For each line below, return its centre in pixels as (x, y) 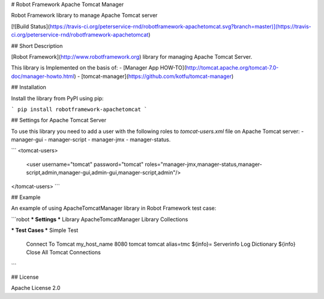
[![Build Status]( (31, 26)
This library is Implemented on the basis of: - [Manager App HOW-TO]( (99, 68)
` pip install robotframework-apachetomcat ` (79, 109)
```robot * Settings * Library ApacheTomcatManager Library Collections (100, 219)
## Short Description (37, 46)
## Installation (28, 87)
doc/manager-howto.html (43, 76)
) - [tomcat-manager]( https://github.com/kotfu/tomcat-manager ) (154, 76)
